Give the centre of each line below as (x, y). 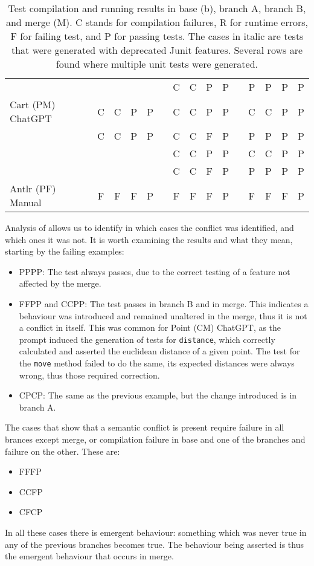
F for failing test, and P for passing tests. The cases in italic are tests (157, 36)
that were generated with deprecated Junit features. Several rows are (157, 50)
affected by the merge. (60, 283)
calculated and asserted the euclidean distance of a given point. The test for (159, 351)
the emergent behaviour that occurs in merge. (89, 556)
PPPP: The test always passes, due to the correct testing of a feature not (155, 271)
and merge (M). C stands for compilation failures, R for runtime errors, (157, 22)
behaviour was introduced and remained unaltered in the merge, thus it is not (163, 315)
